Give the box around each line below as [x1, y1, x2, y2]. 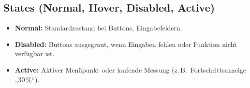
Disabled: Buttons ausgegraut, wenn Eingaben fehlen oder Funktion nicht [15, 39, 237, 49]
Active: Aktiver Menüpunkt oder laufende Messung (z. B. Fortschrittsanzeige [15, 64, 246, 74]
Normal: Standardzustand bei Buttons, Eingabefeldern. [15, 23, 182, 33]
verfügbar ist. [15, 48, 55, 59]
